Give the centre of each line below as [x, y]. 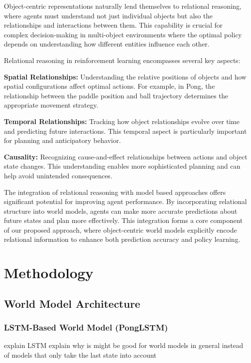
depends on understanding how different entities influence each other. [107, 44]
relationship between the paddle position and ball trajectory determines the [116, 95]
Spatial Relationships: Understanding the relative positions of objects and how [125, 76]
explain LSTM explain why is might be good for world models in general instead [124, 345]
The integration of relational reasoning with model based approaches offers [115, 192]
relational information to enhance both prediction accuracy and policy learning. [122, 239]
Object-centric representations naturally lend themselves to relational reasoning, [123, 6]
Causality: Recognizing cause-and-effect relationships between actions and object [126, 156]
